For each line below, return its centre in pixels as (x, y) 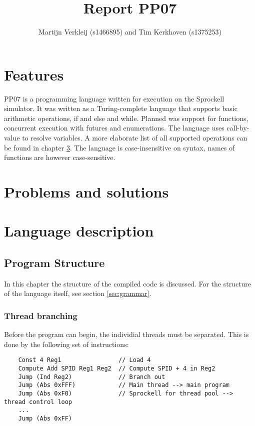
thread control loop (38, 402)
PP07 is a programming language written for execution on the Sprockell (114, 98)
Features (34, 74)
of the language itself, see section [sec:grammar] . (78, 293)
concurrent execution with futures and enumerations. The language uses (114, 128)
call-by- (238, 128)
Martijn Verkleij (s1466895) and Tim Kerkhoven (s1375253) (130, 32)
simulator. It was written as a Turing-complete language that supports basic (121, 108)
